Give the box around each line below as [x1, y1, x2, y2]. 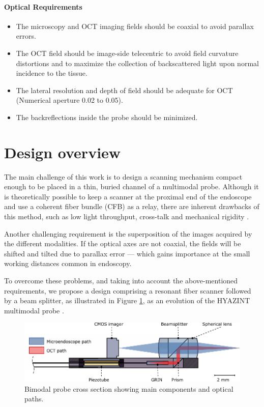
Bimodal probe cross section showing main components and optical [24, 383, 233, 394]
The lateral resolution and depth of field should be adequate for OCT [16, 84, 233, 95]
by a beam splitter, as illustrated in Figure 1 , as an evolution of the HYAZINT [4, 295, 250, 306]
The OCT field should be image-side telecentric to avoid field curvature [16, 47, 239, 58]
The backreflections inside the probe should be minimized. [16, 111, 198, 122]
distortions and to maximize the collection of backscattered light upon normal [16, 57, 259, 68]
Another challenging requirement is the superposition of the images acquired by [4, 228, 252, 239]
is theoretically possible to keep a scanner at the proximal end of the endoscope [4, 191, 252, 201]
